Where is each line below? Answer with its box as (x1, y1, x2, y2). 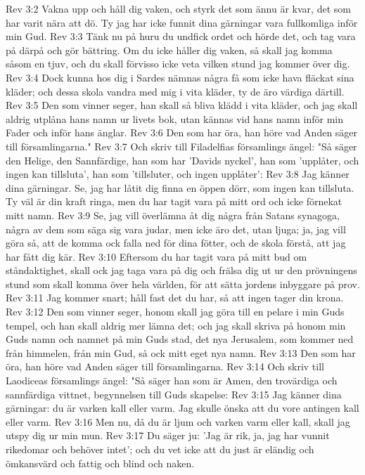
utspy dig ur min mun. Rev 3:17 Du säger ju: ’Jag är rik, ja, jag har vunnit (6, 428, 330, 443)
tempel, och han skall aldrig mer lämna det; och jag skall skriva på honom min (6, 318, 346, 332)
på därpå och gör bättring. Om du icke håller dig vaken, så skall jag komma (6, 42, 333, 57)
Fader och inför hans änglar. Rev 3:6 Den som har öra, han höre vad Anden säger (6, 125, 358, 140)
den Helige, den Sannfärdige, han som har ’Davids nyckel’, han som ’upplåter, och (6, 152, 359, 167)
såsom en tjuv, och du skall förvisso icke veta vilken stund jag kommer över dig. (6, 56, 350, 71)
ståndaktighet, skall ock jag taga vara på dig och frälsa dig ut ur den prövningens (6, 263, 357, 278)
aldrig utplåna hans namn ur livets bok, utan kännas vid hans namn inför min (6, 111, 344, 126)
